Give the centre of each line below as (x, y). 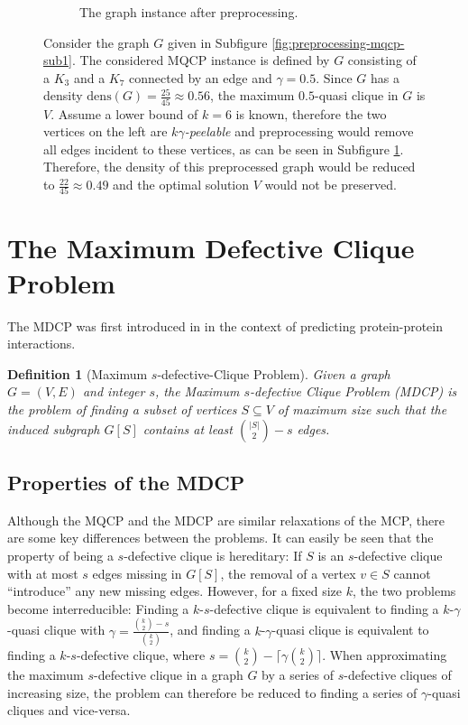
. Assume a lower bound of (124, 113)
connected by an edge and (201, 77)
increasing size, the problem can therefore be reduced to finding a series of (212, 692)
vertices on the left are (106, 131)
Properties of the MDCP (126, 483)
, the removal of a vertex (288, 573)
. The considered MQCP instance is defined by (201, 60)
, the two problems (404, 591)
